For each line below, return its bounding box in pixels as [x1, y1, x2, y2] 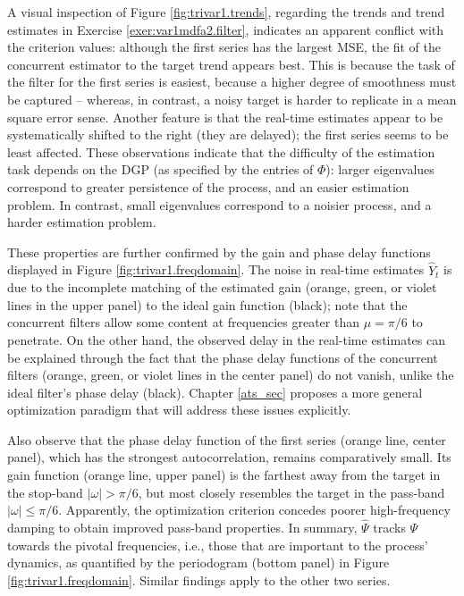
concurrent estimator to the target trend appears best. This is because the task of [7, 55, 455, 73]
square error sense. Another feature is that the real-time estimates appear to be [7, 107, 443, 126]
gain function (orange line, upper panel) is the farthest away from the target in [7, 466, 441, 484]
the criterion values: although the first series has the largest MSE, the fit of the [7, 38, 442, 56]
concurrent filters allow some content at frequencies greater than [7, 313, 359, 332]
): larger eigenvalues [325, 160, 434, 179]
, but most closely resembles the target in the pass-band [138, 483, 445, 501]
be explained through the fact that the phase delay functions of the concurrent [7, 348, 438, 366]
